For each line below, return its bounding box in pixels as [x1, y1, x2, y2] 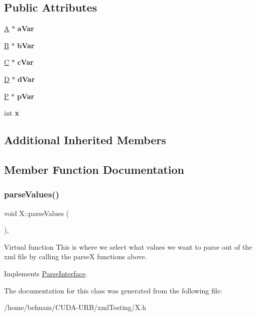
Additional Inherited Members [4, 132, 166, 148]
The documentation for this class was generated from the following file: [4, 285, 222, 295]
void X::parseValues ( [4, 207, 69, 218]
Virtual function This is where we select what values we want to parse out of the [4, 241, 252, 252]
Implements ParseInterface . [4, 268, 88, 278]
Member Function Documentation [4, 161, 185, 177]
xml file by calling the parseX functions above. [4, 251, 147, 262]
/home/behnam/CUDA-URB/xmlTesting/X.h [4, 302, 146, 312]
